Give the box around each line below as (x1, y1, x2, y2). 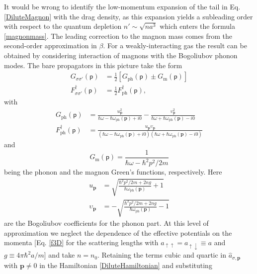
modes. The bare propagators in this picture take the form (4, 60, 182, 70)
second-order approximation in (4, 40, 97, 51)
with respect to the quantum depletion (4, 21, 122, 31)
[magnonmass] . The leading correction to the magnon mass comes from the (4, 30, 232, 41)
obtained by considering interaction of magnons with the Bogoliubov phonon (4, 50, 238, 60)
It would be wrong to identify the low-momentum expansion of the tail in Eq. (4, 1, 241, 11)
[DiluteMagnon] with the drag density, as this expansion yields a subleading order (4, 11, 253, 21)
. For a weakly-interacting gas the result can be (103, 40, 247, 51)
